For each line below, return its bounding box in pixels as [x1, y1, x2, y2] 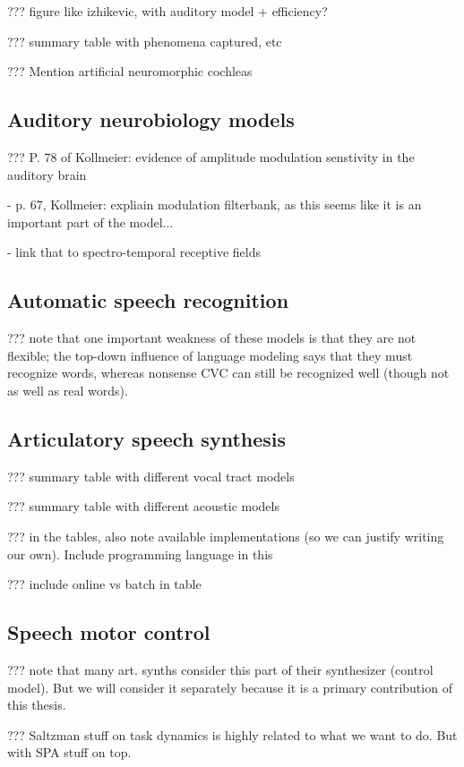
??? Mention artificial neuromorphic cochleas [7, 62, 253, 81]
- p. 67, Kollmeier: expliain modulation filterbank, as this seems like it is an [7, 195, 422, 214]
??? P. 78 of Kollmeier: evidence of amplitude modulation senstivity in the [7, 147, 415, 166]
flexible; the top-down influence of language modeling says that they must [7, 345, 413, 364]
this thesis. [7, 695, 66, 714]
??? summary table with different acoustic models [7, 497, 279, 516]
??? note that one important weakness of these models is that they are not [7, 328, 417, 347]
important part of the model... [7, 212, 174, 231]
